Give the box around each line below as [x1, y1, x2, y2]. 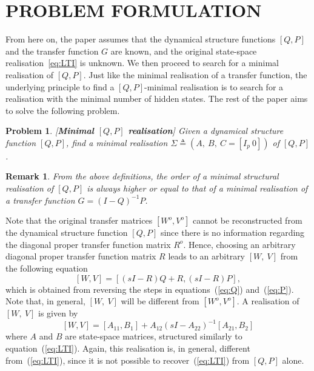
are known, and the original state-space [110, 44, 257, 57]
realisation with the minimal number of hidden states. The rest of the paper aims [5, 92, 308, 105]
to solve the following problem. [5, 104, 120, 116]
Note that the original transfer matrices [5, 214, 153, 227]
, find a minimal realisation [66, 136, 168, 149]
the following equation [5, 262, 88, 275]
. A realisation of [236, 295, 299, 307]
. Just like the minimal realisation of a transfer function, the [83, 68, 307, 81]
